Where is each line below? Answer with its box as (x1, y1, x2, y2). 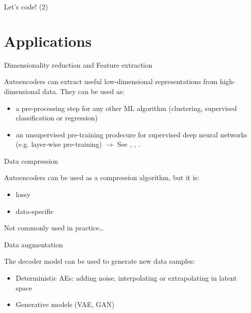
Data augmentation (4, 239, 63, 249)
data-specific (15, 206, 54, 216)
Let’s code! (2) (4, 1, 48, 11)
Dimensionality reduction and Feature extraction (4, 59, 153, 70)
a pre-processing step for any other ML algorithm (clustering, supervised (15, 103, 237, 113)
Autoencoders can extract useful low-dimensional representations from (4, 76, 218, 87)
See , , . (117, 139, 141, 149)
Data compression (4, 155, 58, 166)
